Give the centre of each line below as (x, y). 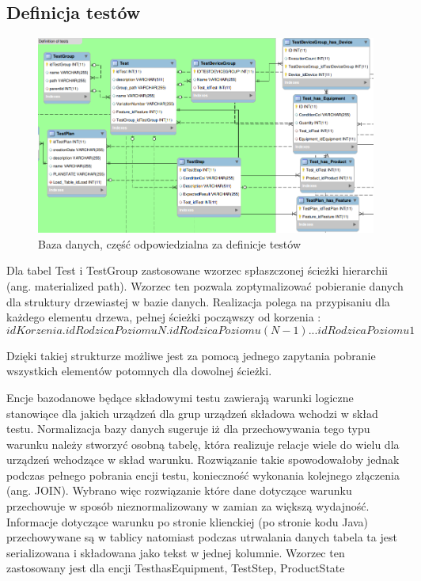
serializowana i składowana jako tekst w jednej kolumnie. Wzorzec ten (176, 552)
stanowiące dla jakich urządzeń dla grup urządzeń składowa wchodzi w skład (192, 413)
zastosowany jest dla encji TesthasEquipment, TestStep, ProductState (176, 568)
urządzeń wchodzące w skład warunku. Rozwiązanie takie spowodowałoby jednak (203, 459)
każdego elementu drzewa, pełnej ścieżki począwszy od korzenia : (164, 317)
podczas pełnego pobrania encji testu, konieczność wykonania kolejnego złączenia (203, 475)
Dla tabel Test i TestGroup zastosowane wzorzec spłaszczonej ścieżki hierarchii (197, 270)
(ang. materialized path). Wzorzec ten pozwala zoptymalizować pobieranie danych (205, 285)
